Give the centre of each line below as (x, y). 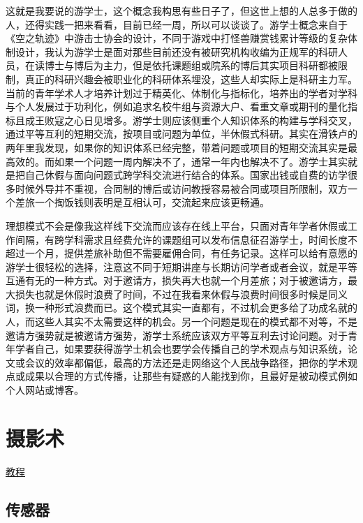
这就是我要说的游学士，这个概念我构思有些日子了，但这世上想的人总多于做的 (181, 10)
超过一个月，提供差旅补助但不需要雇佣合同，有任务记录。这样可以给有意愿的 (181, 253)
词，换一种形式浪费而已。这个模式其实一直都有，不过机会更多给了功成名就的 (181, 308)
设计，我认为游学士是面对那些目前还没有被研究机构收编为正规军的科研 (176, 51)
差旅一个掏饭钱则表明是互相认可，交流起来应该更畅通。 (142, 202)
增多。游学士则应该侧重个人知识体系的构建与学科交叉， (230, 120)
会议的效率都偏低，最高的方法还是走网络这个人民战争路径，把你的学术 (186, 362)
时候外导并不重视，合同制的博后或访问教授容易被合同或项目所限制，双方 (181, 188)
